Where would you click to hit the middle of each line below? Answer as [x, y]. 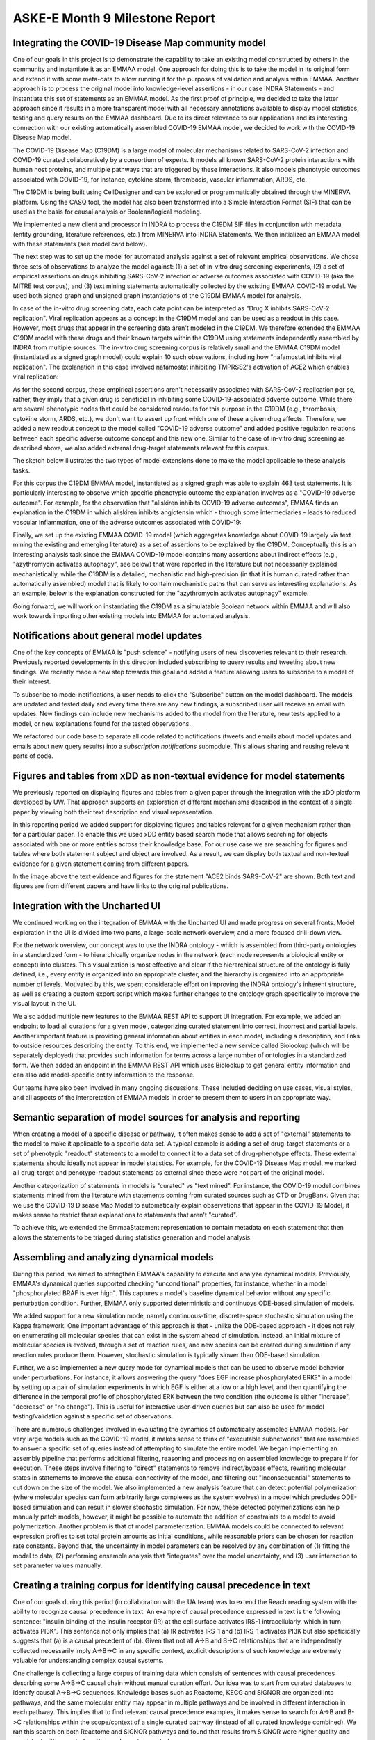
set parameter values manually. [58, 1565]
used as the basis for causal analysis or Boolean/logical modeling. [107, 212]
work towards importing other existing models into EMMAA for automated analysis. [131, 616]
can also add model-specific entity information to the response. [104, 1075]
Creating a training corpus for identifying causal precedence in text [161, 1585]
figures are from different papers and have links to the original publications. [121, 886]
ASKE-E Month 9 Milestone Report [114, 18]
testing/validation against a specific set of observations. [93, 1416]
